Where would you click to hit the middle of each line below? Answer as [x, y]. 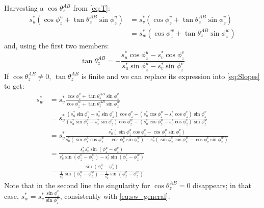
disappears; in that [222, 185]
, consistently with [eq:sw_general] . [115, 196]
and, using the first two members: [57, 45]
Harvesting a [24, 8]
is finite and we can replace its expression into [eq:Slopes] [170, 76]
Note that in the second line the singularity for [77, 185]
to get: [14, 86]
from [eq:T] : [91, 8]
